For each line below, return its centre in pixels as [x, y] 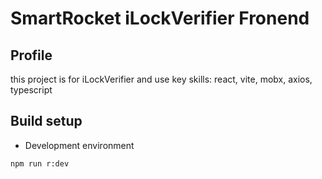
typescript [31, 90]
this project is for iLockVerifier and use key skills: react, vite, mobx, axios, [161, 79]
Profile [31, 55]
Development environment [79, 145]
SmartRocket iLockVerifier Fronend [160, 18]
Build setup [46, 121]
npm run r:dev [40, 163]
